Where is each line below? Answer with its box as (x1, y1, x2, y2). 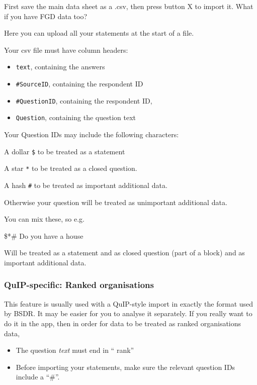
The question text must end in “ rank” (16, 345, 134, 355)
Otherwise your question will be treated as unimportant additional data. (4, 197, 227, 207)
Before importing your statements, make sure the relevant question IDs (16, 361, 235, 372)
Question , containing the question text (16, 112, 136, 123)
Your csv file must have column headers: (4, 44, 128, 55)
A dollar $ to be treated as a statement (4, 146, 125, 156)
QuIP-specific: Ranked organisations (4, 278, 154, 291)
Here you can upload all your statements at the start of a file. (4, 28, 194, 38)
